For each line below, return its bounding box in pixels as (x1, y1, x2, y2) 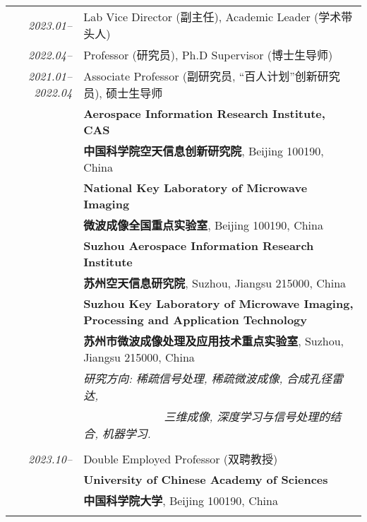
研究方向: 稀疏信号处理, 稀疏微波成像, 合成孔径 (83, 370, 332, 386)
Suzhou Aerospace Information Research (83, 237, 314, 254)
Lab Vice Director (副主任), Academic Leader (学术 (83, 8, 342, 25)
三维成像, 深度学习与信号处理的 (164, 408, 330, 425)
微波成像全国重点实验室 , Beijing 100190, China (83, 217, 323, 233)
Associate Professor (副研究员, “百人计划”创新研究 (83, 68, 340, 84)
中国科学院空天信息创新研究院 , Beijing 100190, (83, 143, 324, 159)
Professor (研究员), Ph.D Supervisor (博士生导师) (83, 47, 333, 63)
